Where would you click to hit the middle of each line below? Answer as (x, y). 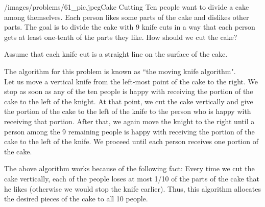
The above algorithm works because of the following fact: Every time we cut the (129, 168)
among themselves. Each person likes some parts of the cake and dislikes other (127, 17)
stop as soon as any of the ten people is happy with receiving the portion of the (129, 91)
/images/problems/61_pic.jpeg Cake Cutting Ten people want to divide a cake (127, 7)
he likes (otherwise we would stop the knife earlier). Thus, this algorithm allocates (133, 188)
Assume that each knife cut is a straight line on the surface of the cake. (116, 54)
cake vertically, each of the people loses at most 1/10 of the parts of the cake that (132, 178)
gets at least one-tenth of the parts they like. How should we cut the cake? (121, 37)
